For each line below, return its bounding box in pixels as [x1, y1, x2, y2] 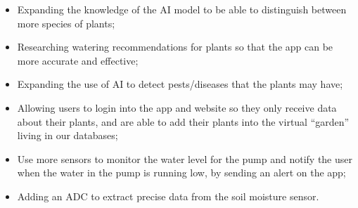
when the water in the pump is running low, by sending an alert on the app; [17, 165, 346, 180]
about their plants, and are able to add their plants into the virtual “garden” [17, 114, 350, 129]
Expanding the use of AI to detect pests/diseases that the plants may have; [17, 77, 343, 91]
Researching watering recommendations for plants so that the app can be [17, 39, 333, 54]
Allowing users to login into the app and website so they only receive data [17, 100, 337, 115]
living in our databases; [17, 128, 118, 143]
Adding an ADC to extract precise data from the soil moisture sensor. [17, 188, 319, 203]
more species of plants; [17, 15, 115, 30]
